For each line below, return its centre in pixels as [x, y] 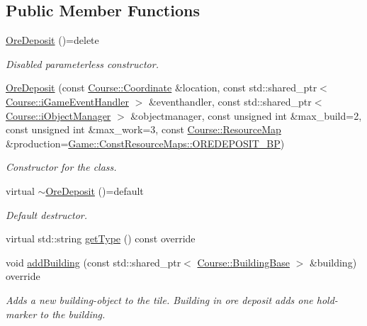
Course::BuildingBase [243, 262]
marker [21, 314]
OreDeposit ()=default [95, 190]
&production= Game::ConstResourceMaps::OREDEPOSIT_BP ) [145, 143]
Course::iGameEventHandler [67, 101]
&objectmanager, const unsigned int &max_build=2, [246, 115]
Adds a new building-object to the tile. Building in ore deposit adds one [159, 299]
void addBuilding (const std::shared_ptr [94, 262]
